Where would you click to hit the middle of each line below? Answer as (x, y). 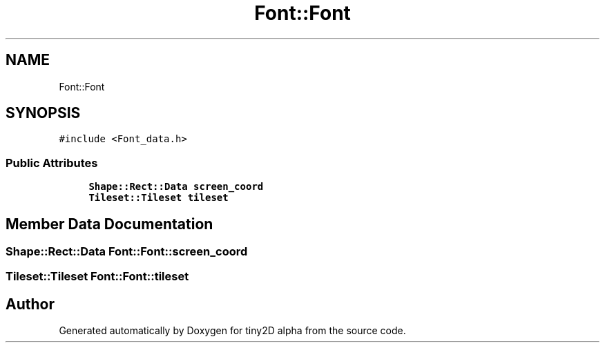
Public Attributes (52, 163)
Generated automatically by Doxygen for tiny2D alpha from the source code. (232, 331)
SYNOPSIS (43, 113)
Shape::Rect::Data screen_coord (176, 187)
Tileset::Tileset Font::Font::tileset (97, 277)
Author (30, 304)
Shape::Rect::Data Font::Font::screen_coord (127, 252)
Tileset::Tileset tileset (159, 198)
